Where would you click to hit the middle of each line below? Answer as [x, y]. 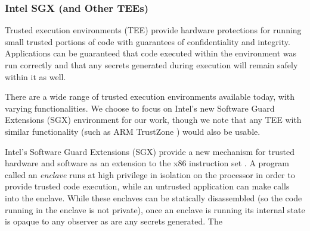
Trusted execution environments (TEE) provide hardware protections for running [153, 30]
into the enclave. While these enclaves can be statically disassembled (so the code [154, 197]
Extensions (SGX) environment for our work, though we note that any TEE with [153, 120]
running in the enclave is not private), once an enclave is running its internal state [155, 209]
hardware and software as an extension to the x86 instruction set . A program [147, 163]
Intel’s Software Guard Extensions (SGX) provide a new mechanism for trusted [150, 151]
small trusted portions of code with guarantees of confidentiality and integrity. [148, 41]
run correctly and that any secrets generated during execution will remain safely [151, 65]
